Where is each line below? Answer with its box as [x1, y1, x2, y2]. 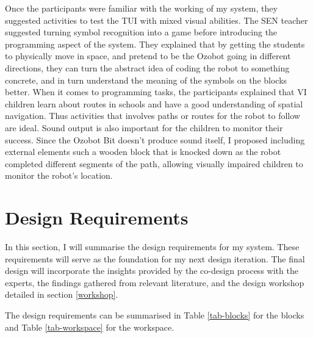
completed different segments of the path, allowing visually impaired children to [5, 157, 303, 170]
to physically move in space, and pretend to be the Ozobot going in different [5, 49, 291, 62]
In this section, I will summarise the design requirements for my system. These [5, 240, 300, 253]
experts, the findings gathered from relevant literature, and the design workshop [5, 276, 304, 289]
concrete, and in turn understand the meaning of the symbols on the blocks [5, 73, 287, 86]
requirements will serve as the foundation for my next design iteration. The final [5, 252, 305, 265]
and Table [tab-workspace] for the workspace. [5, 320, 174, 333]
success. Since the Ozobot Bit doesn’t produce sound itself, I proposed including [5, 133, 305, 146]
